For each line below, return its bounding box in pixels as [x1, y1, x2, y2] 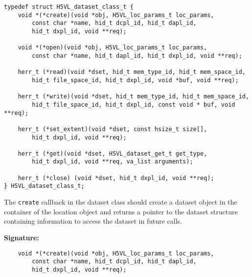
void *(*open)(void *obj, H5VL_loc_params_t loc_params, [18, 44, 207, 51]
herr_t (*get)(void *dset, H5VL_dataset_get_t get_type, [18, 150, 207, 157]
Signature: [4, 232, 39, 242]
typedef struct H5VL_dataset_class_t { [4, 3, 134, 10]
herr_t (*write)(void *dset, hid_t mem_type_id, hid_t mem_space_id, [18, 93, 250, 100]
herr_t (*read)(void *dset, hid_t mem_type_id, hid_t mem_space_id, [18, 69, 246, 76]
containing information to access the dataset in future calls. [4, 216, 182, 226]
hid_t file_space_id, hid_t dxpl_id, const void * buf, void [32, 101, 235, 108]
